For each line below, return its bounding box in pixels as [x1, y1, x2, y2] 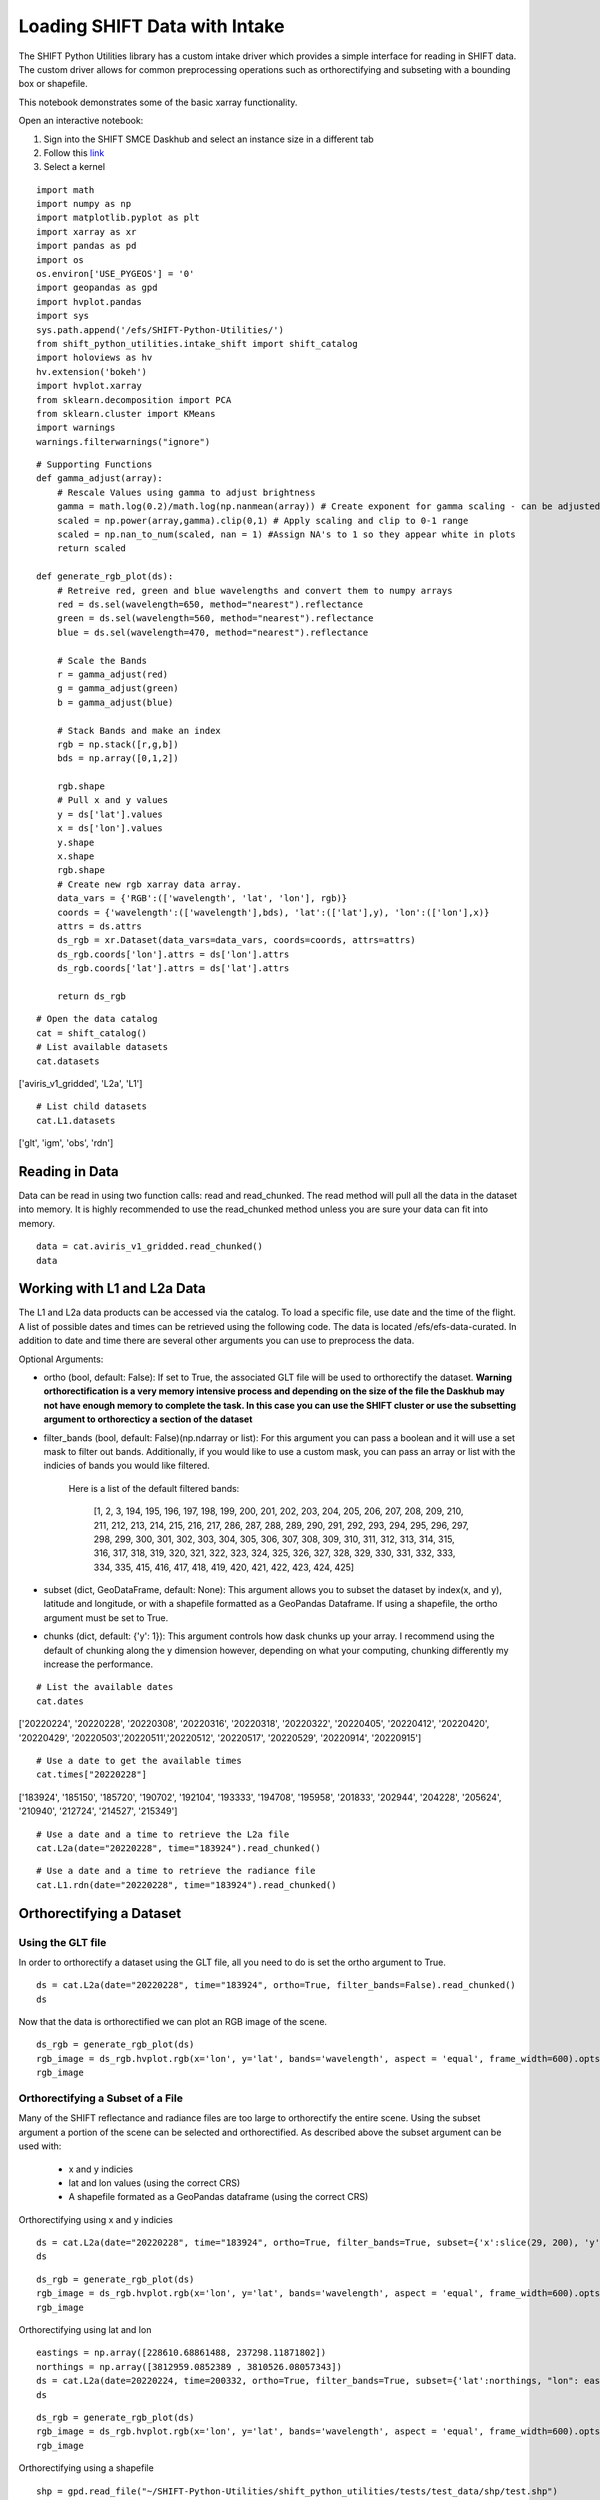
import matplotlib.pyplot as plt [36, 212, 200, 224]
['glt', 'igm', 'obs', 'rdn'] [18, 1137, 114, 1149]
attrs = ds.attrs [56, 920, 142, 932]
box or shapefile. [18, 78, 89, 90]
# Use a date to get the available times [36, 1755, 242, 1766]
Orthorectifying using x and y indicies [18, 2213, 174, 2225]
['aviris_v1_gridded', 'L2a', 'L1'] [18, 1077, 143, 1089]
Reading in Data [18, 1163, 119, 1180]
